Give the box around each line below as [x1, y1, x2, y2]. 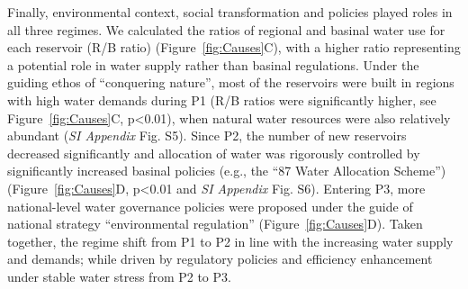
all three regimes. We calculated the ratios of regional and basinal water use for [7, 20, 445, 39]
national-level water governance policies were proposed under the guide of [7, 196, 413, 215]
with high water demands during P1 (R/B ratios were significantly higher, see [7, 90, 436, 109]
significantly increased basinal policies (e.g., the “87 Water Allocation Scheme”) [7, 161, 446, 180]
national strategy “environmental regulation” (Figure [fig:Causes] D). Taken [7, 214, 423, 233]
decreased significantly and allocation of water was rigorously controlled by [7, 143, 420, 162]
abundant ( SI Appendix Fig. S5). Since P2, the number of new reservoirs [7, 126, 407, 145]
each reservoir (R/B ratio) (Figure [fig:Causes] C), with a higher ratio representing [7, 38, 461, 57]
